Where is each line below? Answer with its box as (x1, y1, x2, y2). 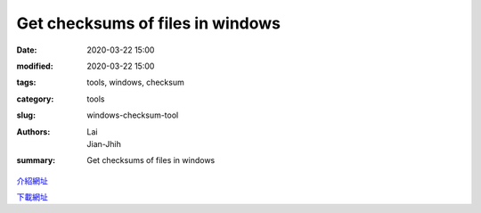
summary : (16, 155, 56, 166)
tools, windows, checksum (86, 77, 184, 88)
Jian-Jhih (86, 138, 122, 149)
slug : (16, 110, 36, 120)
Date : (16, 45, 37, 55)
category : (16, 94, 54, 104)
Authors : (16, 126, 51, 137)
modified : (16, 61, 53, 71)
